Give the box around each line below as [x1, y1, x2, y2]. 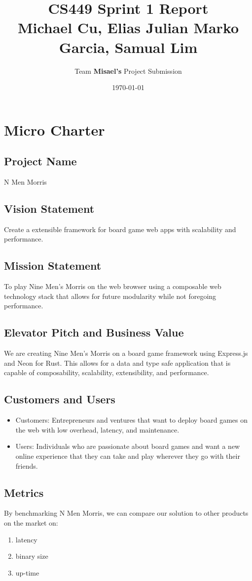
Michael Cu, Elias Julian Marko [17, 17, 239, 38]
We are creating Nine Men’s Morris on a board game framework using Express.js [4, 348, 248, 358]
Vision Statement [4, 201, 95, 216]
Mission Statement [4, 258, 102, 273]
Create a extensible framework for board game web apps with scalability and [4, 224, 236, 234]
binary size [15, 551, 48, 561]
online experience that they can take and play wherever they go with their [15, 451, 240, 461]
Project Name [4, 153, 77, 169]
